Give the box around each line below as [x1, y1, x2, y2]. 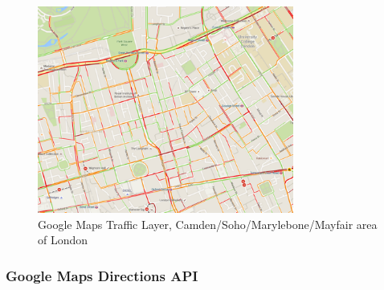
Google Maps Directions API [6, 265, 198, 285]
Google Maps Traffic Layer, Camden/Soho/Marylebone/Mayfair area [38, 215, 378, 232]
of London [38, 231, 88, 248]
